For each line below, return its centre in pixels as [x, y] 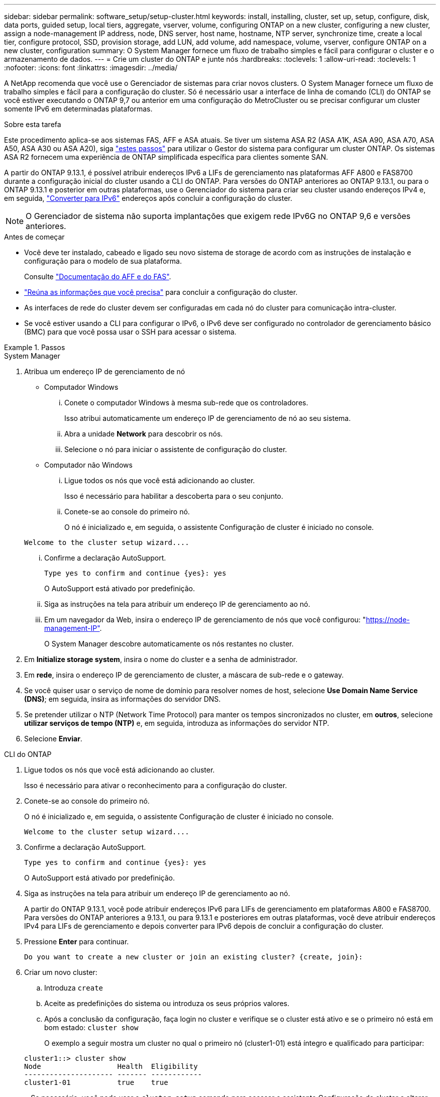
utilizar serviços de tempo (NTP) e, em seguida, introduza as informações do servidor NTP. [177, 723]
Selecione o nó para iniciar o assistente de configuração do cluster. [176, 449]
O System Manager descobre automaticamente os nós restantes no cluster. [169, 644]
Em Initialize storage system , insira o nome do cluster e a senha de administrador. [161, 659]
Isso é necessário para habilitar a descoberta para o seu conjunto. [174, 496]
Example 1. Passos [35, 347]
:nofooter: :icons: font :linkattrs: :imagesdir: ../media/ [91, 68]
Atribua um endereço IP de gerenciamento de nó [105, 371]
